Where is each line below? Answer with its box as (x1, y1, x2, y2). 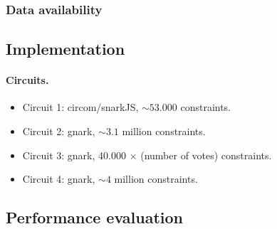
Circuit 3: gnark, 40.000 (22, 147, 126, 162)
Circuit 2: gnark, (22, 124, 95, 139)
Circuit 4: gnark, (22, 171, 95, 186)
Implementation (6, 38, 125, 60)
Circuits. (6, 73, 49, 87)
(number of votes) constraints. (140, 147, 272, 162)
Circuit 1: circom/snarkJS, (22, 100, 139, 114)
